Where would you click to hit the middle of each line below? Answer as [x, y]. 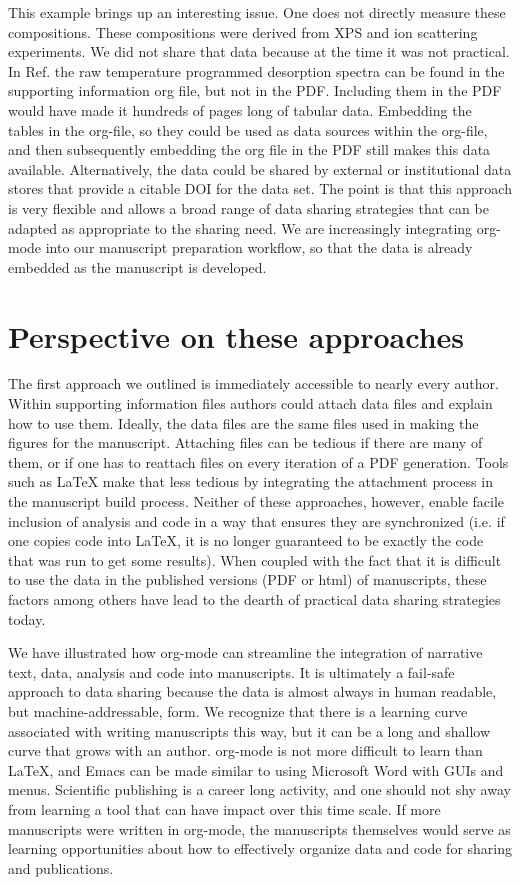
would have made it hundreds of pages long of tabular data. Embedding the [240, 109]
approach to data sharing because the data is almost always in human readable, [252, 691]
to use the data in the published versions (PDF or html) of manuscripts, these [247, 579]
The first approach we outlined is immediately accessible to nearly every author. [253, 383]
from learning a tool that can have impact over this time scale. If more [224, 808]
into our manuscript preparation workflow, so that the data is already [259, 247]
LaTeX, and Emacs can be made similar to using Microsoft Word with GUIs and [256, 769]
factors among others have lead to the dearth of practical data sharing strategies [254, 598]
